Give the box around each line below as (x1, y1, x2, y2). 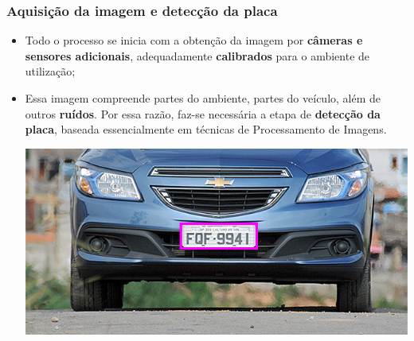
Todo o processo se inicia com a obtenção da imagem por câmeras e (25, 32, 363, 48)
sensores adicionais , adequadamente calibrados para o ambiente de (25, 47, 370, 64)
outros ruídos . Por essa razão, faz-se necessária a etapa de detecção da (25, 105, 381, 122)
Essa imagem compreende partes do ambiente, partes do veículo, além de (25, 90, 381, 106)
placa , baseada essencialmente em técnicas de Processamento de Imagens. (25, 121, 387, 138)
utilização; (25, 63, 76, 79)
